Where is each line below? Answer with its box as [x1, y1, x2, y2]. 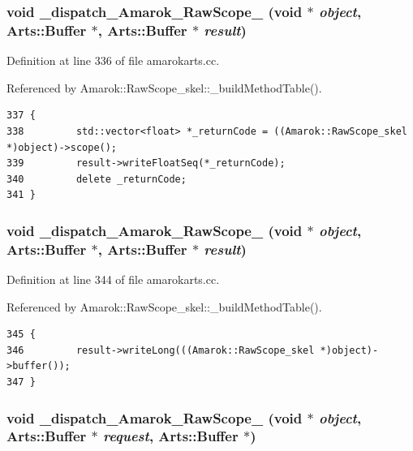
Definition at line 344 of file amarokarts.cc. [6, 271, 220, 288]
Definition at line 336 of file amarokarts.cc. [6, 52, 220, 69]
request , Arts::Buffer [103, 426, 239, 446]
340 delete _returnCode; [6, 173, 187, 185]
